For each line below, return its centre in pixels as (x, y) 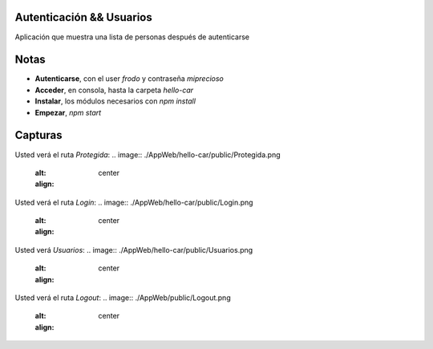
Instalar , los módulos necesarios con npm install (115, 101)
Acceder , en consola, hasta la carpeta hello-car (114, 90)
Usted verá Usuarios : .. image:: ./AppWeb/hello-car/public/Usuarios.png (134, 250)
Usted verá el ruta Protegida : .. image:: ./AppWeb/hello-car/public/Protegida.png (148, 154)
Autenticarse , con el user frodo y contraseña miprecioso (129, 79)
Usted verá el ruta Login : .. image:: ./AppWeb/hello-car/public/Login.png (134, 202)
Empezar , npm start (68, 112)
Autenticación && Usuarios (83, 17)
